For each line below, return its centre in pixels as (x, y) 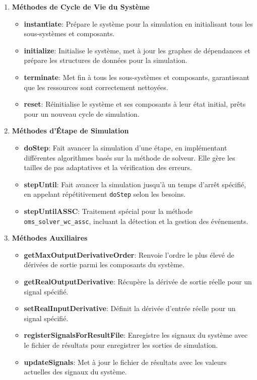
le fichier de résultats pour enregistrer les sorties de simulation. (121, 345)
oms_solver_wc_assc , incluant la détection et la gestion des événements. (136, 221)
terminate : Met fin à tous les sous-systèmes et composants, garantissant (137, 77)
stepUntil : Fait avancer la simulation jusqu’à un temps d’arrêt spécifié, (135, 184)
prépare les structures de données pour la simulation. (106, 60)
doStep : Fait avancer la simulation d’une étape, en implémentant (125, 147)
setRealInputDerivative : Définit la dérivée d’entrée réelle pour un (130, 308)
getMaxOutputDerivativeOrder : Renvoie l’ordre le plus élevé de (129, 254)
